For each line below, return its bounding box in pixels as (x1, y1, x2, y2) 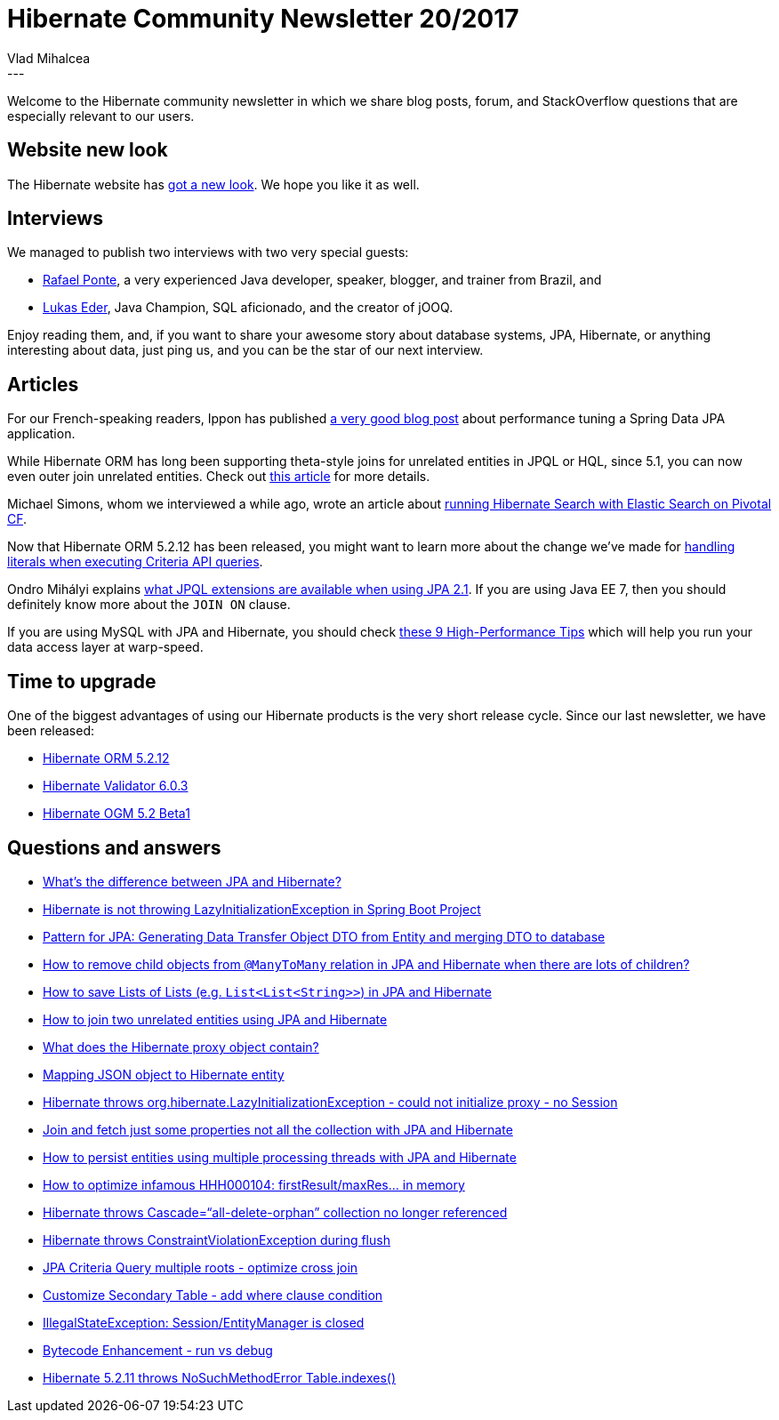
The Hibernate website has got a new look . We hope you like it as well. (7, 176, 420, 192)
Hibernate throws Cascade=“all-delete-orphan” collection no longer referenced (43, 1204, 508, 1220)
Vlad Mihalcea (7, 50, 91, 66)
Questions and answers (7, 836, 221, 859)
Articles (7, 373, 79, 396)
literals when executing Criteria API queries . (7, 554, 263, 570)
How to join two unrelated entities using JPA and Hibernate (43, 1011, 388, 1027)
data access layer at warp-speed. (7, 639, 204, 655)
